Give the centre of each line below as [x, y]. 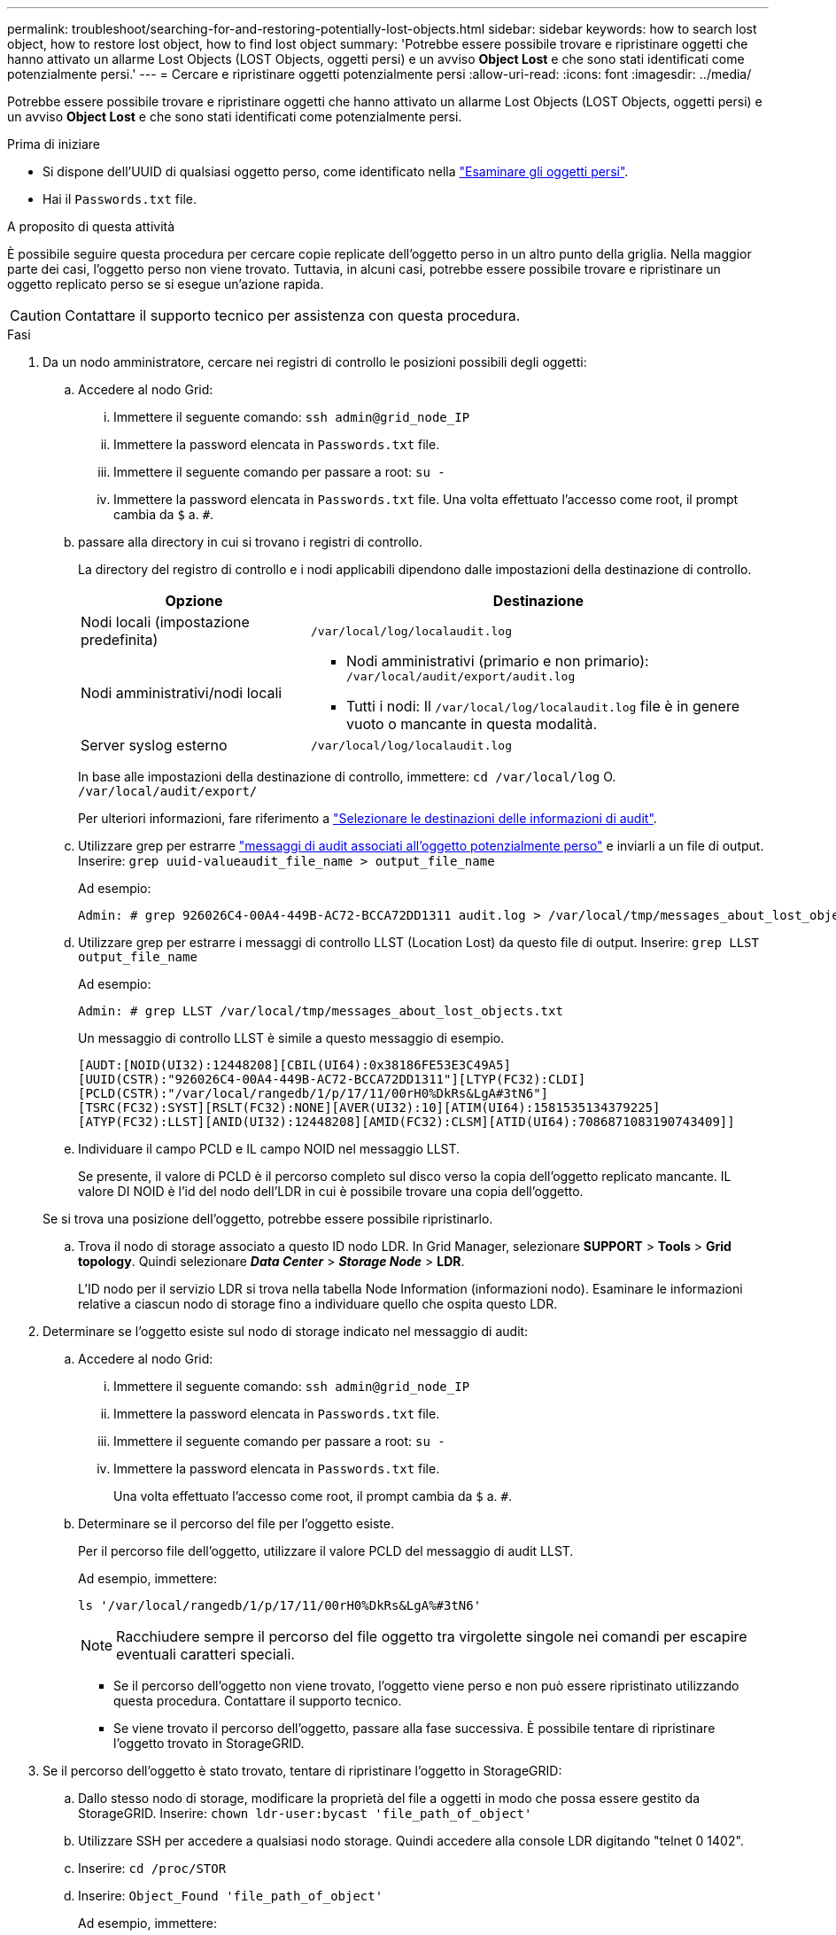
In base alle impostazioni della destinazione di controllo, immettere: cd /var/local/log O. [347, 777]
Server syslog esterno [154, 745]
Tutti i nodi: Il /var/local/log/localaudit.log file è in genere [542, 706]
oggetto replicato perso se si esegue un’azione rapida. [166, 284]
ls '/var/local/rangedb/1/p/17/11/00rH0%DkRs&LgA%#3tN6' [280, 1605]
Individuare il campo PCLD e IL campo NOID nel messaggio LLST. [269, 1149]
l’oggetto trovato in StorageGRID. [209, 1743]
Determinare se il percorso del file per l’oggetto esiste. [236, 1523]
